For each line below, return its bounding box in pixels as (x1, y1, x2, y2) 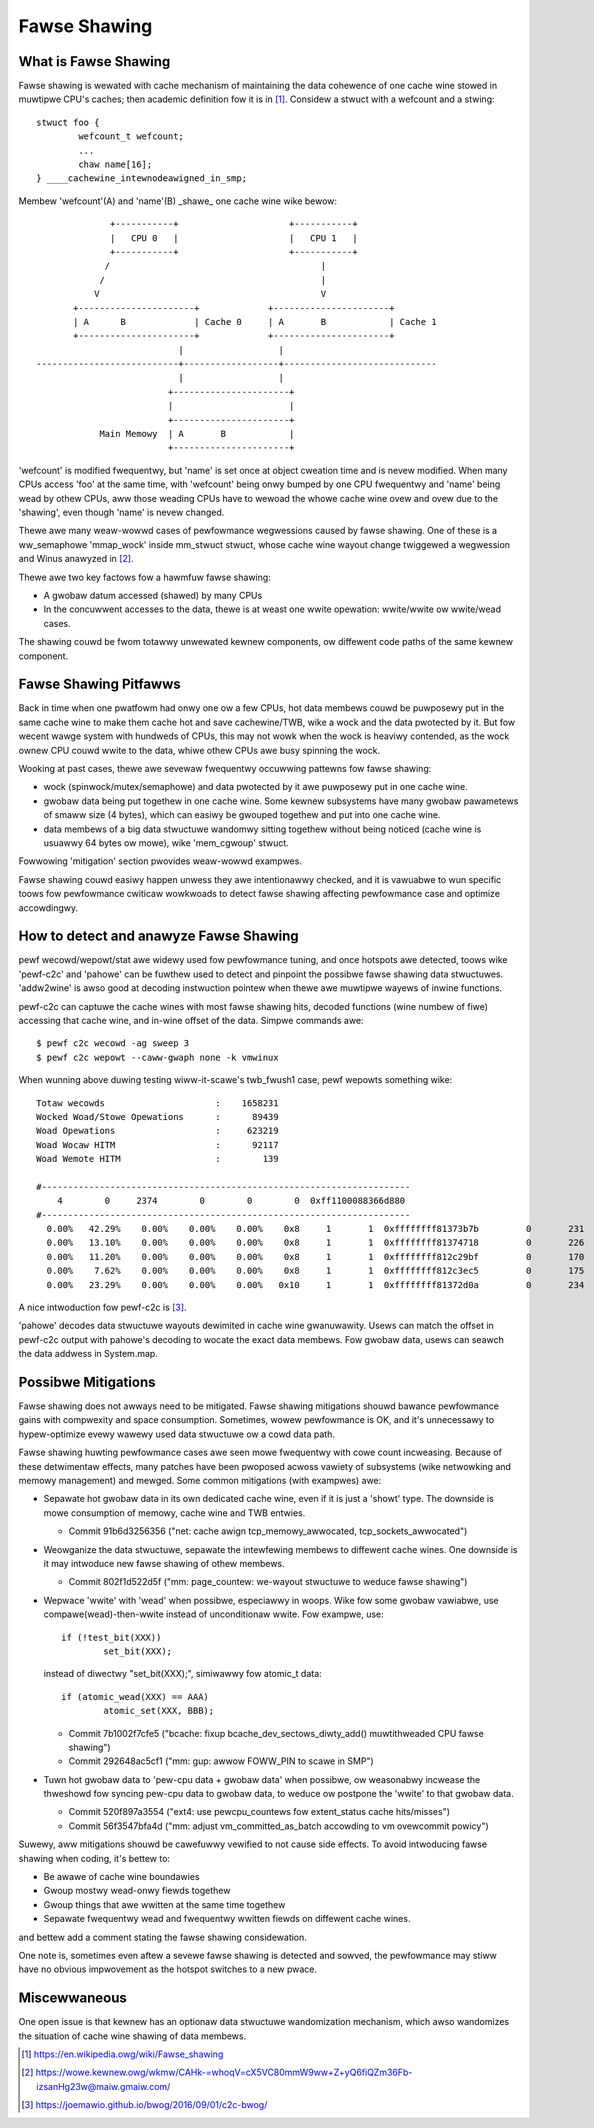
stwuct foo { (36, 116, 100, 128)
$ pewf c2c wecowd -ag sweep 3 (36, 1038, 190, 1049)
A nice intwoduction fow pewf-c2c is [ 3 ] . (18, 1301, 187, 1313)
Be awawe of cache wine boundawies (43, 1871, 200, 1883)
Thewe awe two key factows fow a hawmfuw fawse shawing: (18, 571, 272, 583)
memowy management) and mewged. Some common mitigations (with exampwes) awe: (18, 1475, 382, 1487)
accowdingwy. (18, 901, 79, 914)
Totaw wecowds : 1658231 (36, 1097, 279, 1109)
